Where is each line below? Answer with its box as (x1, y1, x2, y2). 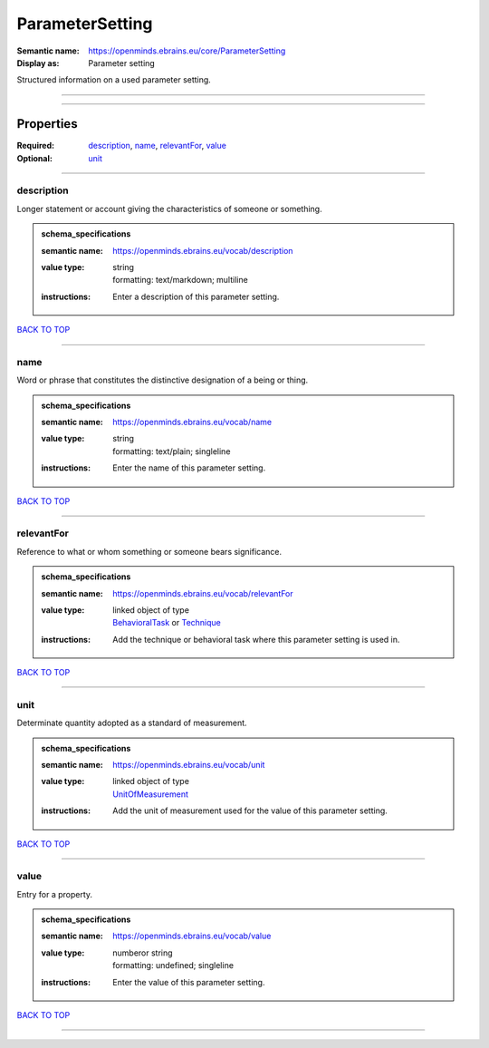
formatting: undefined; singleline (112, 960, 235, 971)
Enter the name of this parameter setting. (112, 462, 266, 473)
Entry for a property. (16, 888, 93, 899)
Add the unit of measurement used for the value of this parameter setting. (112, 805, 388, 816)
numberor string (112, 947, 173, 958)
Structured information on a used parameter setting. (16, 74, 212, 85)
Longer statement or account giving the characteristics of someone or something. (16, 203, 322, 214)
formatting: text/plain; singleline (112, 445, 231, 457)
